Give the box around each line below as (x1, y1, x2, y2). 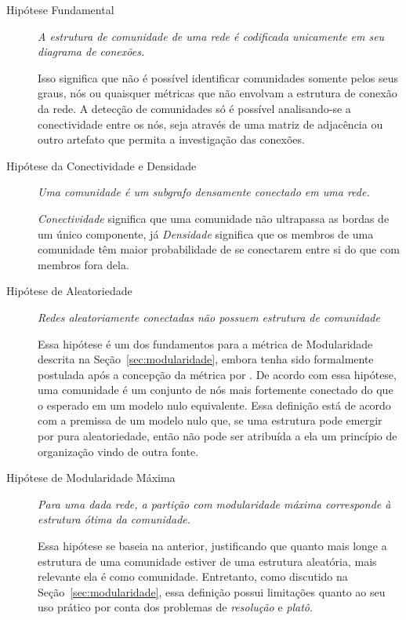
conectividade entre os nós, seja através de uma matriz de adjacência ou (38, 115, 383, 132)
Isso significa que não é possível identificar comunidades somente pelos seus (38, 69, 399, 86)
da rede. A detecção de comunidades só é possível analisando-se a (38, 100, 351, 116)
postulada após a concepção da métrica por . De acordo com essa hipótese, (38, 366, 397, 382)
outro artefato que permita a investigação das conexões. (38, 131, 305, 148)
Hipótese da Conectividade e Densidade (6, 157, 197, 173)
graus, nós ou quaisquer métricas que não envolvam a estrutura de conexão (38, 85, 397, 101)
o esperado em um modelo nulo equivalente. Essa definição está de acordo (38, 396, 391, 413)
